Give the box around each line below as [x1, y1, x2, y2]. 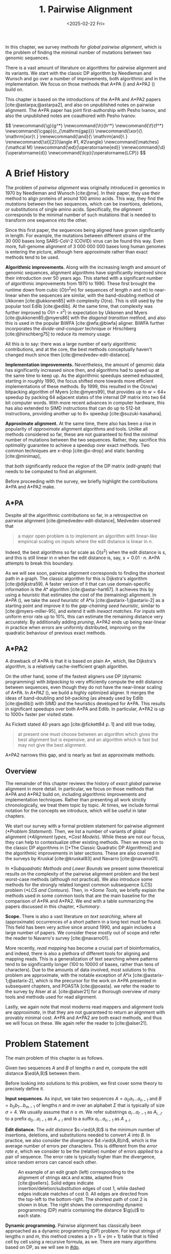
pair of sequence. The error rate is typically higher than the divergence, [5, 1154, 156, 1160]
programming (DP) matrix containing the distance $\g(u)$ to [18, 1207, 144, 1213]
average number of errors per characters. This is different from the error [5, 1143, 157, 1149]
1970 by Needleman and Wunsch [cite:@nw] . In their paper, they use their [5, 190, 161, 196]
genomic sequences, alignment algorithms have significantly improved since [5, 270, 166, 276]
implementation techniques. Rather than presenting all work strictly [5, 797, 146, 803]
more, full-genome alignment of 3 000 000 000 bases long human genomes [5, 243, 166, 249]
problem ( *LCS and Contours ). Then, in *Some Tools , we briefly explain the [5, 887, 165, 893]
